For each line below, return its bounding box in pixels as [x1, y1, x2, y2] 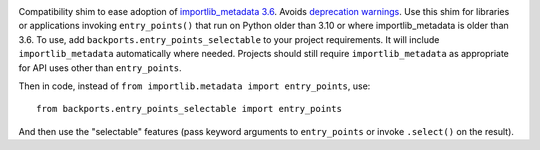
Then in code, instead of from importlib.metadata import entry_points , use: [18, 80, 371, 92]
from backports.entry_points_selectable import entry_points [36, 103, 342, 115]
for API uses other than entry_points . [18, 61, 182, 74]
